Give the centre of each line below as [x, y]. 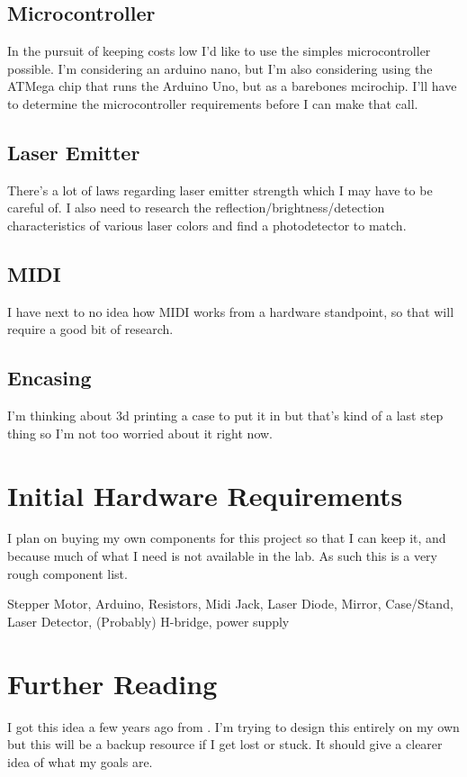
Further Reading [112, 683]
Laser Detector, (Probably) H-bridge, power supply [148, 621]
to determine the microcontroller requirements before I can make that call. [213, 103]
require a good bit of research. [90, 329]
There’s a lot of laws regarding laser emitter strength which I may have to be [220, 190]
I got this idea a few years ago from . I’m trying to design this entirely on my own [233, 726]
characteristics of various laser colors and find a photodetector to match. [207, 225]
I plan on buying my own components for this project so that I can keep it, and [227, 538]
